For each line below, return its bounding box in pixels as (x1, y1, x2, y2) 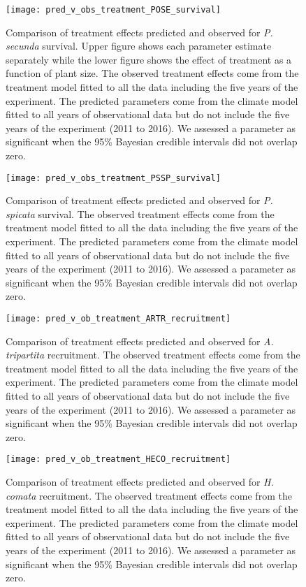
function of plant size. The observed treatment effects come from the (6, 66, 299, 80)
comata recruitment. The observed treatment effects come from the (6, 488, 292, 502)
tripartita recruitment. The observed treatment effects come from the (6, 347, 300, 362)
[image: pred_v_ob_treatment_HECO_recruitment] (6, 454, 231, 465)
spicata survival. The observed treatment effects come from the (6, 206, 275, 221)
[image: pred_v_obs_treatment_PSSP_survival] (6, 173, 221, 183)
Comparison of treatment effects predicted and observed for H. (6, 474, 274, 489)
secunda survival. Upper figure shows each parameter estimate (6, 38, 272, 53)
